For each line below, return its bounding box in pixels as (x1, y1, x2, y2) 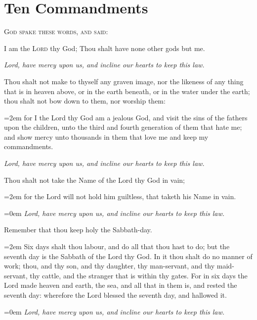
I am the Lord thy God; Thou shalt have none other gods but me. (4, 43, 205, 53)
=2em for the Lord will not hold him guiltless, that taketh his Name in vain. (4, 191, 236, 202)
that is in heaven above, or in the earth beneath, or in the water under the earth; (4, 86, 250, 96)
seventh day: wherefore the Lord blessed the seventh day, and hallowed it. (4, 290, 227, 300)
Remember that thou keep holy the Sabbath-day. (4, 224, 152, 235)
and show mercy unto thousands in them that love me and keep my (4, 131, 209, 142)
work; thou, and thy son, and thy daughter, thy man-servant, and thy (4, 261, 215, 271)
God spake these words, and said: (4, 26, 108, 37)
